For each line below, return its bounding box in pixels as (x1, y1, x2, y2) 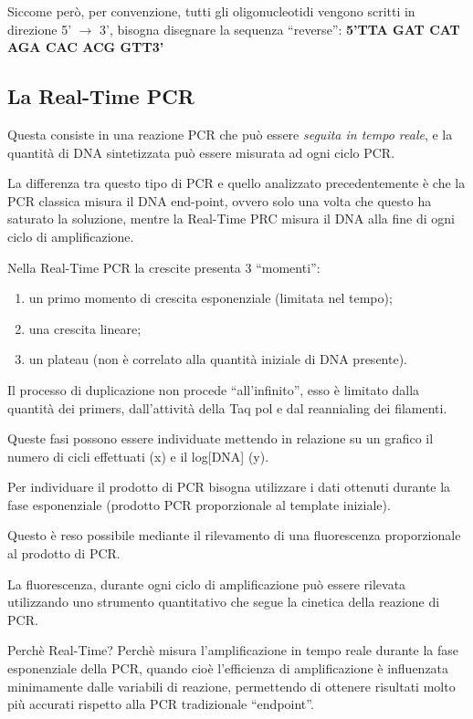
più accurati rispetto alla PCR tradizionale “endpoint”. (7, 694, 314, 714)
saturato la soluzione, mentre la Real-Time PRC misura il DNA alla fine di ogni (7, 209, 455, 228)
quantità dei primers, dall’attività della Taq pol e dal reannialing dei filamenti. (7, 398, 447, 417)
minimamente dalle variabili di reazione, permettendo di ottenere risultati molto (7, 676, 456, 695)
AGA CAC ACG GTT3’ (7, 37, 164, 57)
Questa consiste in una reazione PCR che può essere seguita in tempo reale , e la (7, 124, 453, 143)
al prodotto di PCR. (7, 544, 121, 563)
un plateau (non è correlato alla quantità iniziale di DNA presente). (28, 349, 407, 369)
